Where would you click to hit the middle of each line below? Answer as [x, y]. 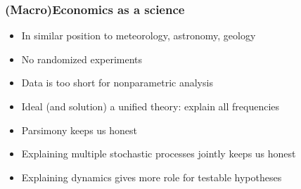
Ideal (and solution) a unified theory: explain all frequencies [150, 106]
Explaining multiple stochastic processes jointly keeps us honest [159, 154]
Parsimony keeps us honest [79, 130]
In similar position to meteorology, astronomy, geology [139, 35]
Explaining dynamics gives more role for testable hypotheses [152, 177]
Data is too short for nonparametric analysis [117, 83]
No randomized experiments [82, 59]
